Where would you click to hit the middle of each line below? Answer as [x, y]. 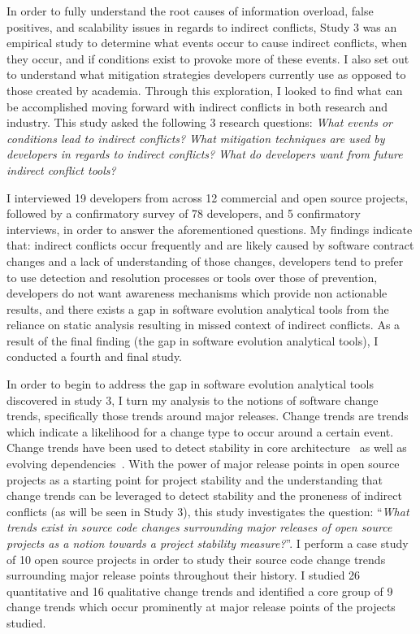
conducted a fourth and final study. [95, 356]
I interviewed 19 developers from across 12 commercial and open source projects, [208, 197]
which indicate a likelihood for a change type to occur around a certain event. [200, 431]
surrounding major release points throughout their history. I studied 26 [184, 575]
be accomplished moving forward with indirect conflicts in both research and [197, 106]
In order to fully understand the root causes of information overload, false [190, 11]
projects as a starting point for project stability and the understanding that [195, 479]
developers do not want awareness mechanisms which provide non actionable [197, 293]
